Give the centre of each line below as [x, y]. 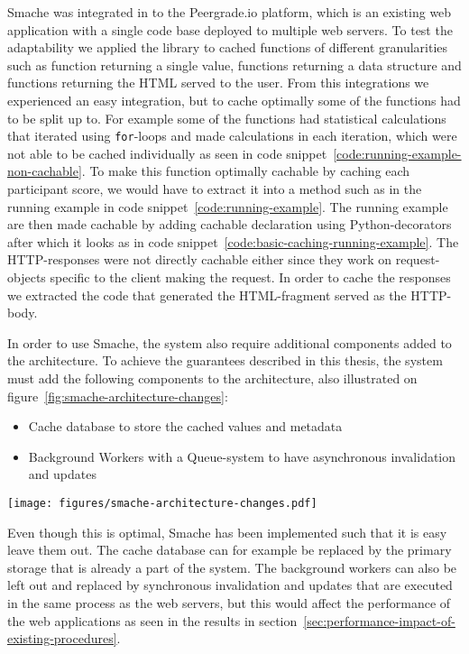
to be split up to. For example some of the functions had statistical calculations [227, 118]
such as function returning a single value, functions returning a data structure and [234, 64]
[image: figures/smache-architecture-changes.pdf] [162, 503]
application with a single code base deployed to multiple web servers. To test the [230, 29]
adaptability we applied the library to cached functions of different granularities [228, 47]
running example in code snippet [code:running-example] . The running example [228, 206]
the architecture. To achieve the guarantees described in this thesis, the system [225, 360]
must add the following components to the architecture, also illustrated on [212, 378]
